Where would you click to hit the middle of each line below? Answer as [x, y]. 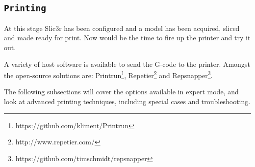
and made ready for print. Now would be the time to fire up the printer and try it [127, 38]
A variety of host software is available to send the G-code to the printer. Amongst [127, 64]
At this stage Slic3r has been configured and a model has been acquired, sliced [122, 28]
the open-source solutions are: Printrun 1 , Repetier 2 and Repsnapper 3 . [108, 74]
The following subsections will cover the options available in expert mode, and [121, 92]
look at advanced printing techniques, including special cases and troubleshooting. [127, 101]
